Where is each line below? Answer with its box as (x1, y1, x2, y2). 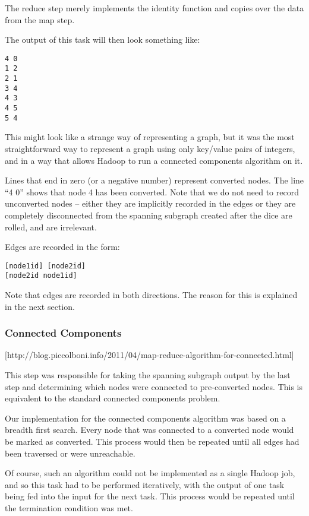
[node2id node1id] (5, 271, 77, 280)
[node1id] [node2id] (5, 261, 86, 270)
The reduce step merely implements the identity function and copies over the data (5, 2, 304, 14)
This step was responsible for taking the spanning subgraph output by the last (5, 369, 291, 381)
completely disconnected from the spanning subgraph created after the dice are (5, 208, 292, 221)
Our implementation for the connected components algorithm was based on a (5, 411, 286, 424)
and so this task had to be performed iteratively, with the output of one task (5, 478, 285, 490)
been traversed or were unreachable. (5, 447, 135, 459)
